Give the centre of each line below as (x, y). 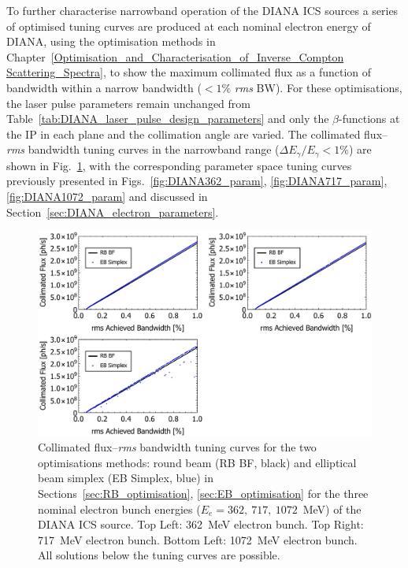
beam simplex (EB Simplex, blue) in (126, 478)
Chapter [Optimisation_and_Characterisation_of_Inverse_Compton (175, 56)
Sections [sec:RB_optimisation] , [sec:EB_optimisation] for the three (203, 493)
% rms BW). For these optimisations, (312, 87)
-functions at (369, 119)
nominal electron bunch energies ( (119, 509)
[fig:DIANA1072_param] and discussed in (107, 196)
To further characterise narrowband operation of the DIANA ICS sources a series (202, 10)
